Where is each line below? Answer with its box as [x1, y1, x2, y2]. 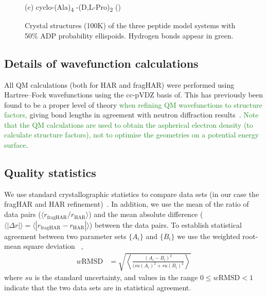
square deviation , [23, 241, 83, 251]
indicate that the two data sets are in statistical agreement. [4, 282, 191, 292]
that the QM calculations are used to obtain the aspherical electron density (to [4, 119, 253, 130]
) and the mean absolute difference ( [88, 209, 203, 220]
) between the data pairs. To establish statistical [89, 219, 242, 230]
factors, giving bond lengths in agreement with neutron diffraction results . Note [4, 109, 259, 120]
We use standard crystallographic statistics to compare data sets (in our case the [4, 188, 259, 199]
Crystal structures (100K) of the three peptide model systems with [25, 20, 236, 31]
